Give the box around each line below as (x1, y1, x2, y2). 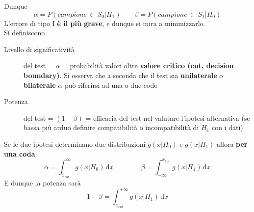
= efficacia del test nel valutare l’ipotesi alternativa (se (85, 112, 250, 123)
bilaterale (24, 79, 56, 90)
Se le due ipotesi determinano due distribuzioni (4, 138, 146, 149)
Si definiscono (4, 27, 45, 38)
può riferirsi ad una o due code (64, 79, 157, 90)
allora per (217, 138, 248, 149)
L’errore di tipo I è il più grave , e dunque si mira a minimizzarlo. (4, 18, 205, 28)
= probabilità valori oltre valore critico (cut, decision (62, 60, 234, 71)
